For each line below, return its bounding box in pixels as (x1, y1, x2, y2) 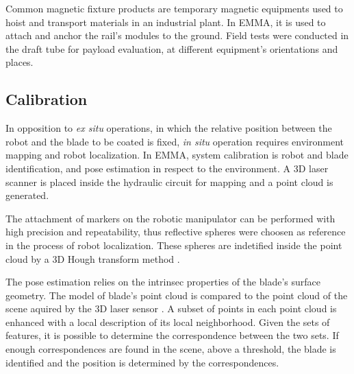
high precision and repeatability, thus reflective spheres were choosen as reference (5, 224, 346, 239)
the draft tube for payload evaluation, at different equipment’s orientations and (5, 41, 338, 56)
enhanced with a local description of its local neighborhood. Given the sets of (5, 314, 330, 329)
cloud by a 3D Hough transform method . (5, 251, 180, 266)
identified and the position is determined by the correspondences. (5, 355, 279, 369)
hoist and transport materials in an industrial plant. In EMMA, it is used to (5, 14, 326, 29)
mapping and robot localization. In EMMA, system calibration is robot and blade (5, 148, 349, 162)
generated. (5, 188, 49, 202)
